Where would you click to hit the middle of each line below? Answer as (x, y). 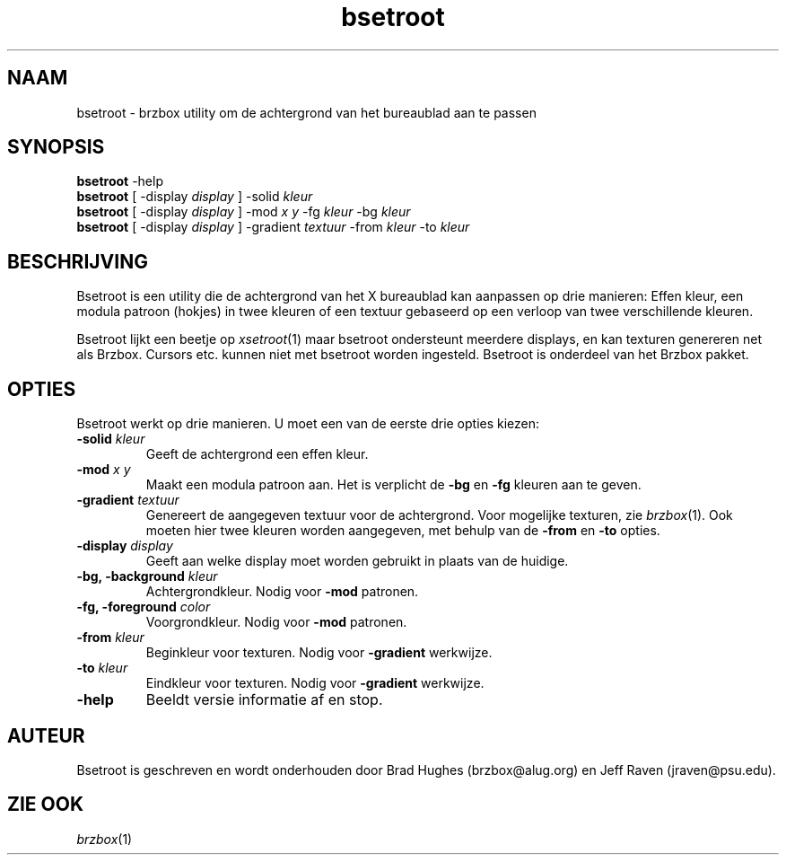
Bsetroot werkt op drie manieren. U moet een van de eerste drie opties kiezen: (308, 424)
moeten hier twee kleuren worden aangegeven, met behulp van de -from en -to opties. (403, 531)
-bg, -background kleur (147, 576)
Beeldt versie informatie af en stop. (264, 700)
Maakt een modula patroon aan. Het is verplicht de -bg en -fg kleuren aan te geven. (393, 485)
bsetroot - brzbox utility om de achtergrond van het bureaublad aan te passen (306, 112)
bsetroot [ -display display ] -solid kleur (195, 197)
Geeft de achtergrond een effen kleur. (257, 454)
